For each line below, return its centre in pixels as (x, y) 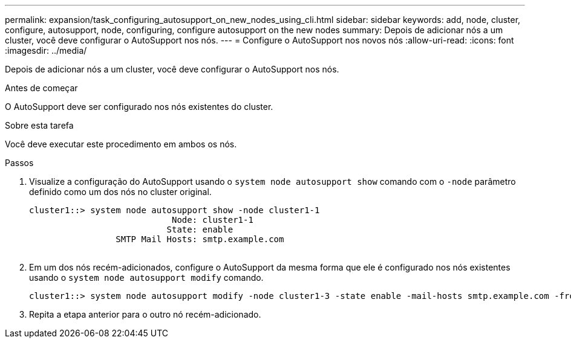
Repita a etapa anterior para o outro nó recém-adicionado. (145, 314)
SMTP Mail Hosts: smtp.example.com (200, 239)
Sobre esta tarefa (39, 125)
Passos (19, 163)
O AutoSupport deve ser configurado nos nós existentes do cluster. (139, 107)
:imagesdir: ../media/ (46, 50)
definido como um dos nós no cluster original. (120, 192)
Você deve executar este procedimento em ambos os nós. (121, 144)
